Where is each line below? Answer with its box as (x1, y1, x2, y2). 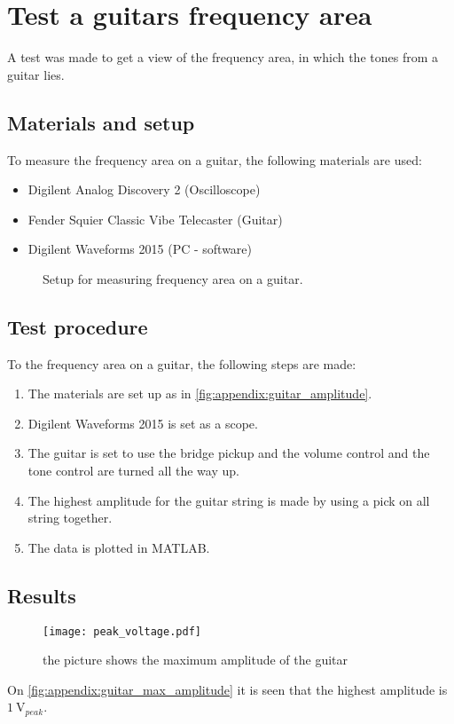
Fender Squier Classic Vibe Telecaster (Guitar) (27, 209, 283, 228)
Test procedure (7, 312, 148, 340)
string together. (27, 508, 113, 527)
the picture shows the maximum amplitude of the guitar (43, 650, 348, 669)
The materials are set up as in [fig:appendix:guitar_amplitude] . (27, 384, 372, 403)
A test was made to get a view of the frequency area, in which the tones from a (7, 48, 438, 67)
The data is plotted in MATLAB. (27, 538, 210, 556)
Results (7, 581, 76, 609)
